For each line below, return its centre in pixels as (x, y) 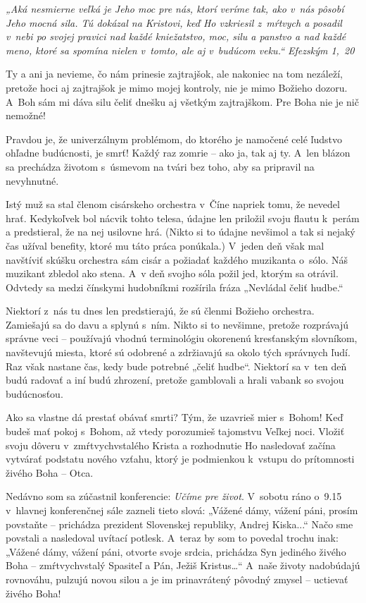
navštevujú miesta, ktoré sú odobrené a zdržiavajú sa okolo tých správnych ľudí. (178, 352)
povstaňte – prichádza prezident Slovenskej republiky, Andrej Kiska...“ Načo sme (179, 524)
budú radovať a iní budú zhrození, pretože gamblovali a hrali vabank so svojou (175, 380)
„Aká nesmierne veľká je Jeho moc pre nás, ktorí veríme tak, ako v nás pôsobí (175, 8)
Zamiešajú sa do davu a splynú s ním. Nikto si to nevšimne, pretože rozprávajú (177, 324)
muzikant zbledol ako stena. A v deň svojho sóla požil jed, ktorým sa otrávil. (172, 273)
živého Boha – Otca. (50, 472)
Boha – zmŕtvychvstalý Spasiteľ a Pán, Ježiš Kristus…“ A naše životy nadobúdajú (183, 565)
